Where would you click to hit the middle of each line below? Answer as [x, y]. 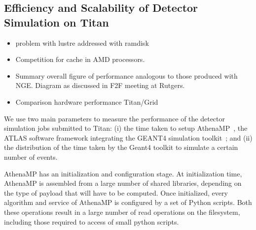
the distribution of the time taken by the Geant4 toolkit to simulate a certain [121, 147]
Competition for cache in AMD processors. [80, 59]
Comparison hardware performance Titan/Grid [87, 101]
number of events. [31, 157]
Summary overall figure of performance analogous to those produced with [127, 75]
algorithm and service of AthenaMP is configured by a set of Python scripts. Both [128, 202]
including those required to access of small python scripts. [91, 221]
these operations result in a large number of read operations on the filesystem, [122, 212]
